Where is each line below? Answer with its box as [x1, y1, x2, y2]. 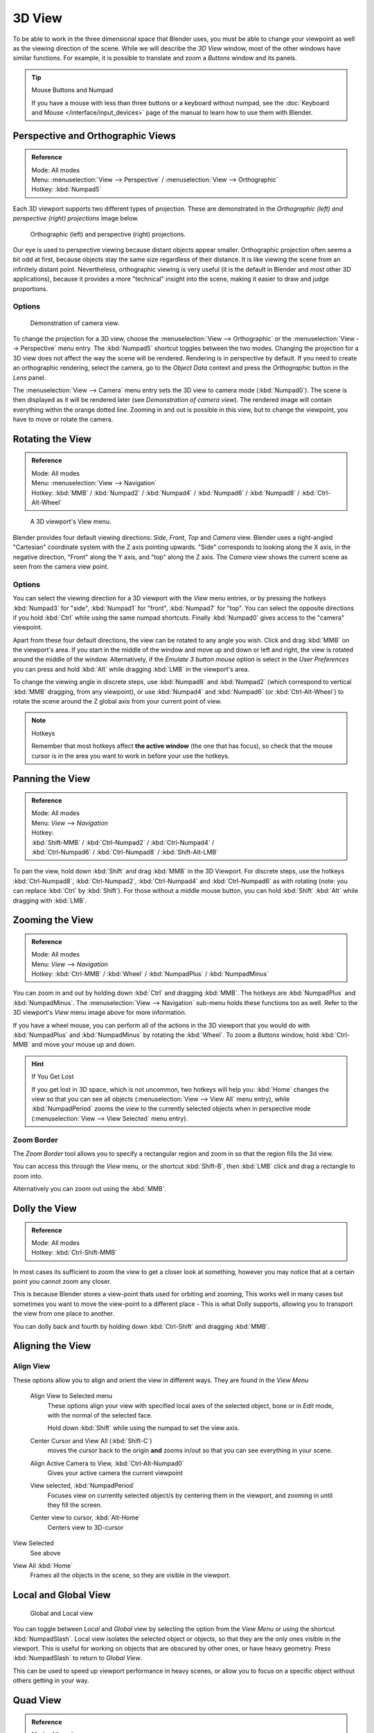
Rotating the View [12, 433, 91, 445]
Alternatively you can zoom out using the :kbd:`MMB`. [12, 1185, 166, 1193]
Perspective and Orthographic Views [12, 130, 177, 141]
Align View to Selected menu [30, 1392, 113, 1400]
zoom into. [12, 1172, 44, 1180]
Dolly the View [12, 1203, 77, 1214]
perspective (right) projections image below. [12, 214, 139, 223]
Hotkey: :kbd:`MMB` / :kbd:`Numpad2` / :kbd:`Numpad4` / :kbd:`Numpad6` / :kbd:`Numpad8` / [31, 489, 301, 497]
